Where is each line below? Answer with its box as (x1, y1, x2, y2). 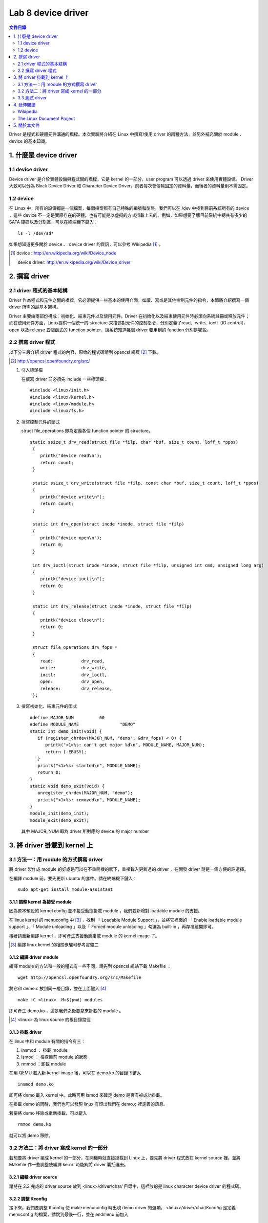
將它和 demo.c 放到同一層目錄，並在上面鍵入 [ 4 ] (9, 986, 107, 992)
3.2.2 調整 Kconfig (9, 1196, 47, 1201)
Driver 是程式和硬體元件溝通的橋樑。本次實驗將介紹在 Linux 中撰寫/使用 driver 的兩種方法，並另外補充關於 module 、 (9, 131, 244, 137)
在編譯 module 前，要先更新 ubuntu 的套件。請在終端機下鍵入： (9, 875, 138, 881)
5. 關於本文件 (13, 122, 40, 128)
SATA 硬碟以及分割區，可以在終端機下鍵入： (9, 219, 98, 225)
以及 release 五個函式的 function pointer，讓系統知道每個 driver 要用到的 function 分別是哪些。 (20, 327, 211, 333)
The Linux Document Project (18, 115, 75, 121)
